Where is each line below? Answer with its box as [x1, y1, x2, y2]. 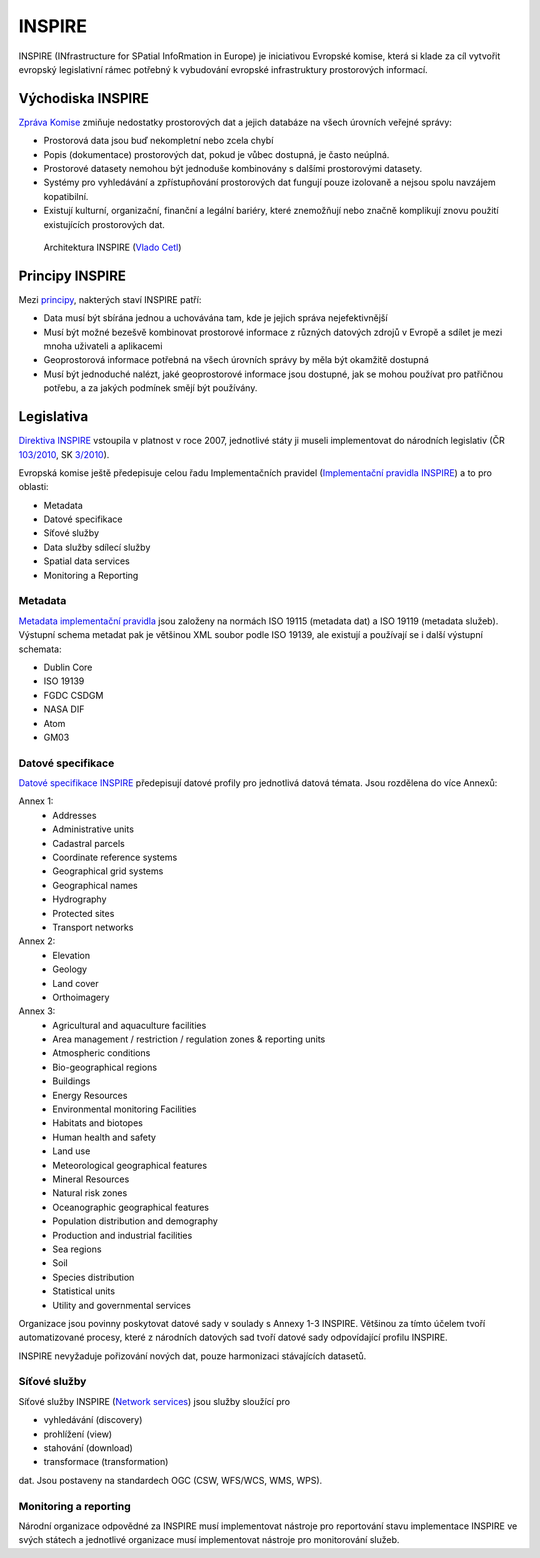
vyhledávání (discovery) [43, 1414, 143, 1426]
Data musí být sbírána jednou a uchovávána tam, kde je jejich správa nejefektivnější [43, 312, 389, 324]
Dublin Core [43, 661, 93, 673]
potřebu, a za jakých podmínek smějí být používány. [43, 382, 258, 394]
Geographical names [52, 879, 139, 891]
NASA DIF [43, 703, 85, 715]
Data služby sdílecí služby [43, 541, 151, 553]
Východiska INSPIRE [18, 90, 149, 107]
